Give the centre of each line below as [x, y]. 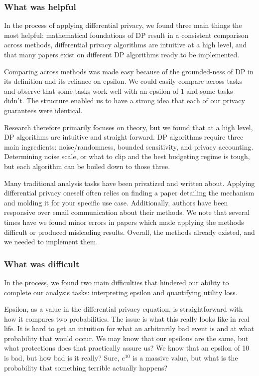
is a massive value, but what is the [185, 358]
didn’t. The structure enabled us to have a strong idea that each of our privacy [125, 100]
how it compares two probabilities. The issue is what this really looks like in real [127, 318]
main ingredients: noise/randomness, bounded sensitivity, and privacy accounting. [129, 146]
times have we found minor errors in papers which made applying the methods [124, 222]
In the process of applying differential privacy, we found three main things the [123, 25]
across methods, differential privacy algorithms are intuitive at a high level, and [126, 45]
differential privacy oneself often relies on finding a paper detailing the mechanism [129, 193]
